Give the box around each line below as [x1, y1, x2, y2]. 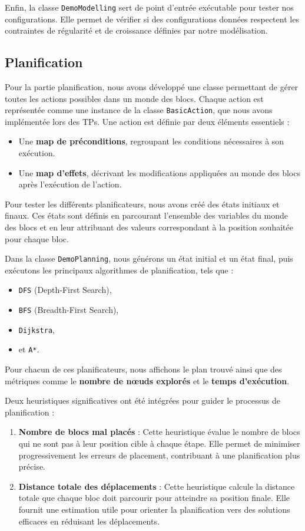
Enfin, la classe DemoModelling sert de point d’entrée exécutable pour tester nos [5, 1, 294, 13]
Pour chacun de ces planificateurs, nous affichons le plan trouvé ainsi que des [5, 363, 282, 375]
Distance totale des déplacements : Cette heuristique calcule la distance [18, 480, 295, 492]
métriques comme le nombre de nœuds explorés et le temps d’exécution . [5, 374, 290, 387]
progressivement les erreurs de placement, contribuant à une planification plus [18, 448, 300, 461]
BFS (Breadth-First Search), [18, 304, 119, 316]
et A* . [18, 343, 39, 355]
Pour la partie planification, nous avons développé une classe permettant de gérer [5, 81, 299, 93]
